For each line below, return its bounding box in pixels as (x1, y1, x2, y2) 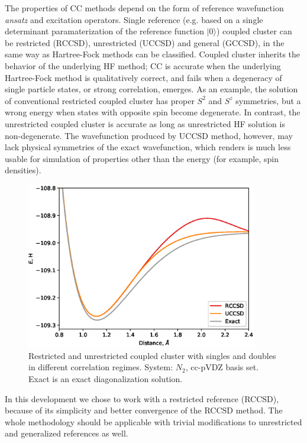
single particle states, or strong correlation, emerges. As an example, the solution (5, 83, 298, 95)
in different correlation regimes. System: (28, 361, 173, 373)
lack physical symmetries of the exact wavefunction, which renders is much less (5, 141, 291, 153)
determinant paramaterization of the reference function (5, 25, 204, 37)
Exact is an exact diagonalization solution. (28, 372, 183, 384)
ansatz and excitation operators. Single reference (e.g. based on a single (5, 13, 263, 25)
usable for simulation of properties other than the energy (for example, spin (5, 152, 279, 164)
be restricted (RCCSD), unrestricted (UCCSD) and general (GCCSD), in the (5, 36, 285, 48)
